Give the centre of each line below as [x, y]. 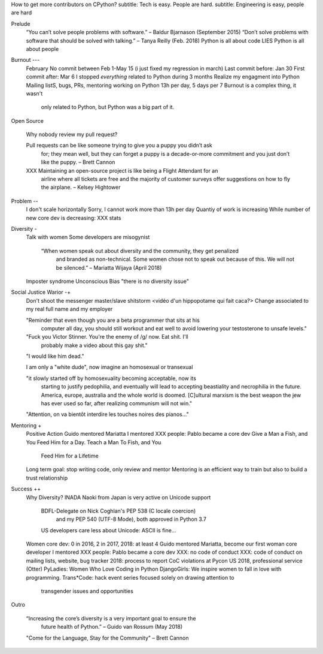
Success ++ [26, 489]
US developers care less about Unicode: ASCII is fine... [109, 530]
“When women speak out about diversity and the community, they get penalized [140, 251]
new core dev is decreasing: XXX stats [74, 218]
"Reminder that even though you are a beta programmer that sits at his [113, 320]
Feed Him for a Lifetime [70, 456]
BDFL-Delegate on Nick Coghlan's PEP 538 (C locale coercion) [118, 511]
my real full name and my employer [69, 309]
